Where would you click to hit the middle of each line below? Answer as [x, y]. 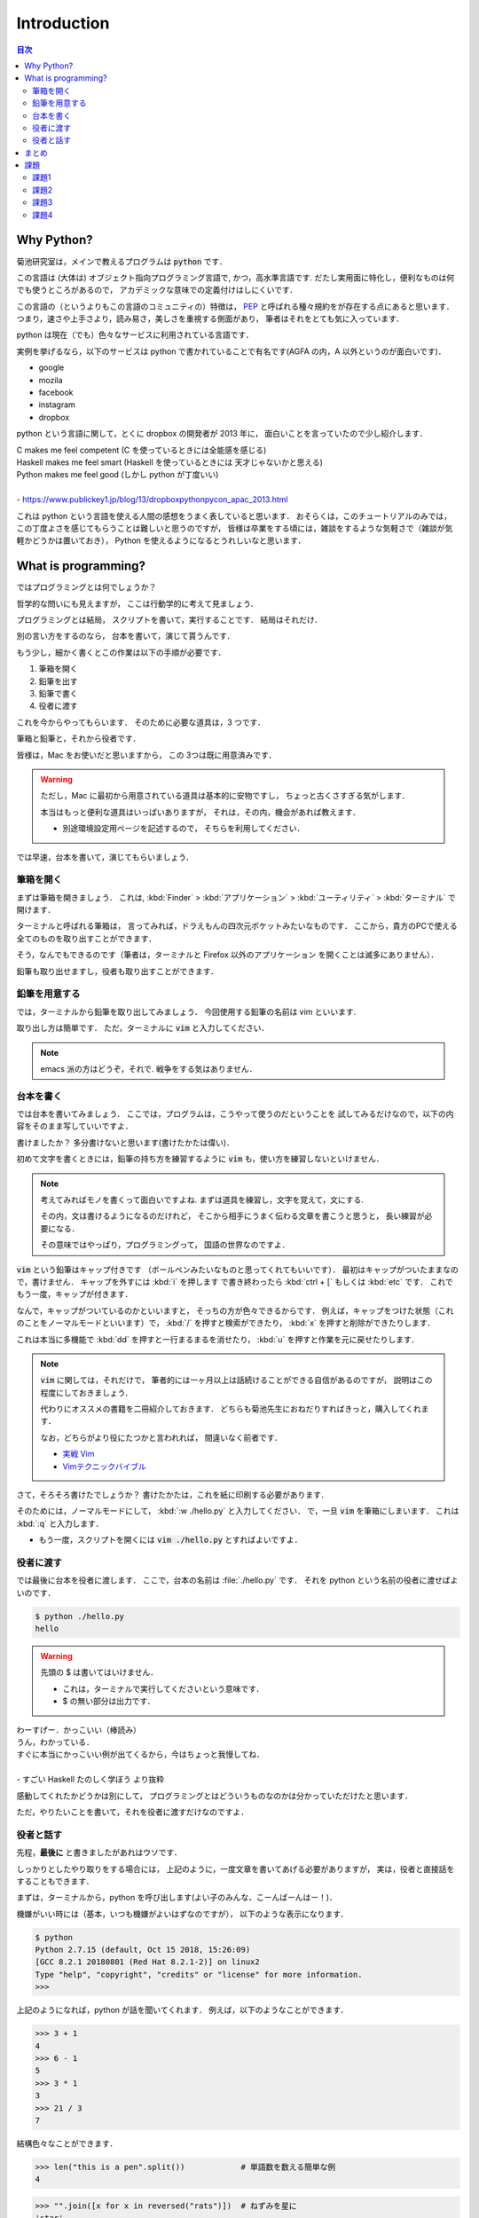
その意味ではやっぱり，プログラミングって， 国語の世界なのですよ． [165, 1245]
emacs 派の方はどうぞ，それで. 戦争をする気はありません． [149, 1068]
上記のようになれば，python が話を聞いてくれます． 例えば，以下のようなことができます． [182, 2010]
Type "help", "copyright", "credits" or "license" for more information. [199, 1974]
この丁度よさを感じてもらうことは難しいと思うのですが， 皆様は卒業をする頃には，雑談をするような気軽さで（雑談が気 [235, 528]
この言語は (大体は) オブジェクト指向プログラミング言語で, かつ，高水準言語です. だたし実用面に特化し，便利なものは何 [236, 277]
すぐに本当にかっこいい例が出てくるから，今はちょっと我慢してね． [141, 1754]
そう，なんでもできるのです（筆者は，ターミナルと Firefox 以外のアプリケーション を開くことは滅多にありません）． [228, 955]
